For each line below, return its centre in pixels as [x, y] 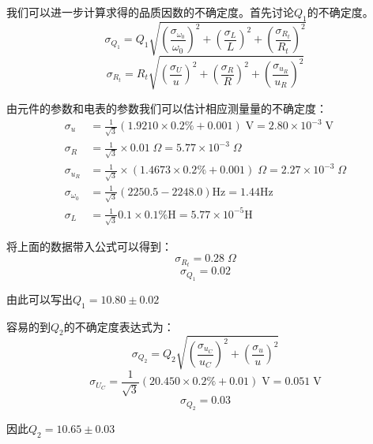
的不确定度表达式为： [119, 326]
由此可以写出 [40, 298]
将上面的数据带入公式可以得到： [89, 246]
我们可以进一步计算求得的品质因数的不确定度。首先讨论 [150, 12]
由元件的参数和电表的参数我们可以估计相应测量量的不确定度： [167, 108]
